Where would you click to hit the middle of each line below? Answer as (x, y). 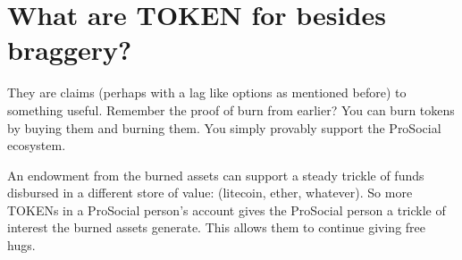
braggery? (70, 50)
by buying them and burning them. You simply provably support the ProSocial (224, 127)
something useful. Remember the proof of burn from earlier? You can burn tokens (231, 109)
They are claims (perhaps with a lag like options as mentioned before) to (207, 92)
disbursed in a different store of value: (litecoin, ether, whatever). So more (210, 193)
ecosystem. (37, 145)
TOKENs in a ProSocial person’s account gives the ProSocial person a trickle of (227, 210)
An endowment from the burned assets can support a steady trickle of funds (216, 175)
